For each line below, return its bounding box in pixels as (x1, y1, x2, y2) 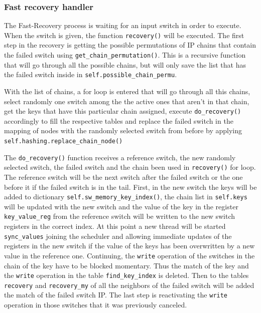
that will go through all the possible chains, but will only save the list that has (4, 59, 246, 70)
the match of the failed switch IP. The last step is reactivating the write (4, 289, 228, 300)
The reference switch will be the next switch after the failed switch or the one (4, 171, 243, 182)
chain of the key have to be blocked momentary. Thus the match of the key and (4, 260, 249, 270)
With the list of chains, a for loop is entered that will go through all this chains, (4, 86, 250, 96)
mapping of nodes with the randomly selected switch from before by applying (4, 125, 242, 136)
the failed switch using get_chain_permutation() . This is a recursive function (4, 50, 246, 60)
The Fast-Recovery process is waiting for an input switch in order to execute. (4, 20, 241, 31)
